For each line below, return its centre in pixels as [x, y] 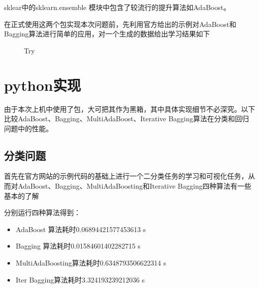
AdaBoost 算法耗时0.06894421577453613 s [81, 229]
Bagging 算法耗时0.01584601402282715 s [78, 246]
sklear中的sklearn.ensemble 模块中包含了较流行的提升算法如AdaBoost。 [117, 7]
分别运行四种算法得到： [42, 212]
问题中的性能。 [28, 128]
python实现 [43, 85]
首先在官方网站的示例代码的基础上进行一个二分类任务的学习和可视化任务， [126, 176]
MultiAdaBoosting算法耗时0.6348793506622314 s [91, 263]
